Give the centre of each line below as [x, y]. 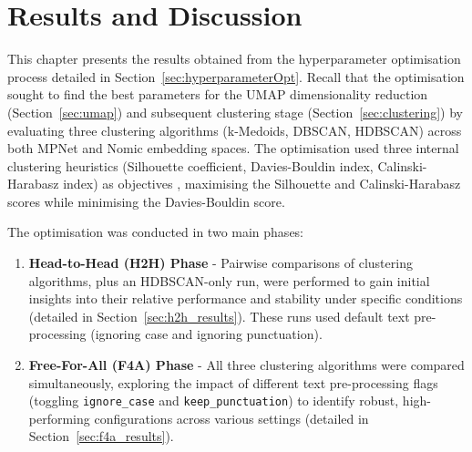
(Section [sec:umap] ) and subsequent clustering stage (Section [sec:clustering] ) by [235, 112]
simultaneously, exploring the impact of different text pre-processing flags [233, 382]
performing [59, 418]
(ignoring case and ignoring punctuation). [206, 334]
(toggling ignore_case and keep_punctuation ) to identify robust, [214, 401]
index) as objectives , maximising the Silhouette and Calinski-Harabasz [262, 184]
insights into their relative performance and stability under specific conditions [246, 298]
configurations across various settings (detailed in [231, 418]
